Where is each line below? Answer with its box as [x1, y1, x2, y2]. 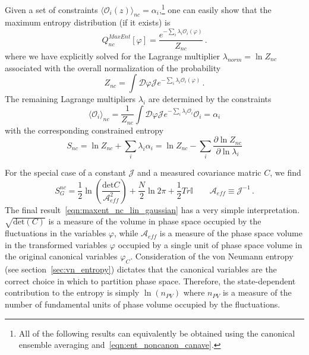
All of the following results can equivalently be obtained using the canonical [18, 327, 295, 339]
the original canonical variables [5, 250, 118, 262]
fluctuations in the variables [5, 227, 106, 239]
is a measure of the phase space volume [159, 227, 302, 239]
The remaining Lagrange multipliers [5, 93, 136, 105]
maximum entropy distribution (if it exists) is [5, 16, 171, 28]
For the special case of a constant [5, 166, 126, 179]
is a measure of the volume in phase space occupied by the [48, 215, 261, 227]
